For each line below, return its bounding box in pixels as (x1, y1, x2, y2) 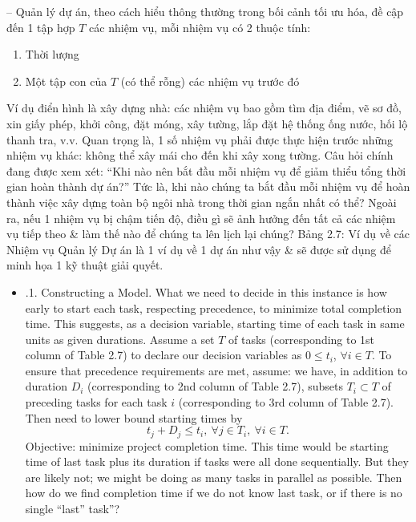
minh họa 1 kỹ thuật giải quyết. (6, 257, 164, 273)
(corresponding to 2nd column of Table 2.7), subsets (87, 378, 343, 395)
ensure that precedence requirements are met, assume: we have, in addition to (25, 362, 408, 378)
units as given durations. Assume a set (25, 330, 215, 347)
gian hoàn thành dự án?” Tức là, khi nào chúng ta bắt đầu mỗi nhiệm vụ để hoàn (6, 178, 410, 195)
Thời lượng (25, 46, 79, 63)
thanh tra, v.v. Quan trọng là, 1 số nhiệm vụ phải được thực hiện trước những (6, 131, 394, 148)
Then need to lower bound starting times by (25, 409, 243, 426)
